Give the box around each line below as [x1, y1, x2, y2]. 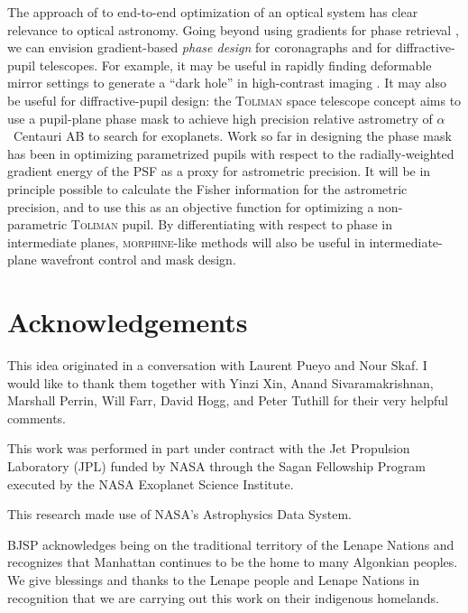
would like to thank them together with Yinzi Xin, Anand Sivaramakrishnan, [7, 373, 434, 392]
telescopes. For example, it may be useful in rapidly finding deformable [39, 55, 432, 74]
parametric [7, 215, 68, 234]
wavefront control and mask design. [41, 250, 236, 269]
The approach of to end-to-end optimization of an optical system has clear [7, 3, 418, 21]
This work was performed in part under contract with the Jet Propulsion [7, 439, 410, 458]
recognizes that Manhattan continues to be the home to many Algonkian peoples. [7, 553, 458, 571]
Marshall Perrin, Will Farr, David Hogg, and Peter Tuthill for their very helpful [7, 391, 448, 410]
